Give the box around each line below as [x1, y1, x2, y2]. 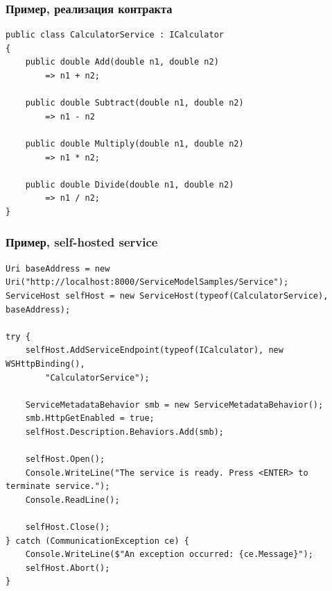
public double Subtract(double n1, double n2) [25, 98, 244, 108]
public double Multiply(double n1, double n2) [25, 138, 244, 149]
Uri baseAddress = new [6, 263, 110, 274]
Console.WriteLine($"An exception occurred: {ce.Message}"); [25, 549, 313, 560]
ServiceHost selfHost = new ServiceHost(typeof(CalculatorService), [6, 290, 329, 301]
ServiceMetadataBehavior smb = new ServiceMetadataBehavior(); [25, 399, 324, 410]
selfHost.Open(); [25, 454, 105, 465]
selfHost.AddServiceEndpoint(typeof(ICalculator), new [25, 345, 283, 356]
